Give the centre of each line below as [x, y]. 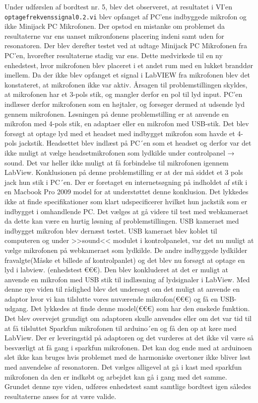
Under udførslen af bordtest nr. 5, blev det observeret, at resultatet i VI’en [119, 6]
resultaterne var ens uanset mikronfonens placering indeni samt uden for [114, 36]
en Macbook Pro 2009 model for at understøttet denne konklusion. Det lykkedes [127, 192]
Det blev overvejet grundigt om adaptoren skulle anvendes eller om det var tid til [128, 318]
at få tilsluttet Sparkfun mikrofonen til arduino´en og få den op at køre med [121, 328]
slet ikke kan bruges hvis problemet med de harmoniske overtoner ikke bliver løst [128, 357]
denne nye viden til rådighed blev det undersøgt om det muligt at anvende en [122, 289]
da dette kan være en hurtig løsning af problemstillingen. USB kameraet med [122, 221]
